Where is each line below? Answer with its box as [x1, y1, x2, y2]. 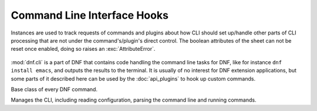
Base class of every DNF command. [11, 85, 98, 93]
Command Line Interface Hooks [11, 9, 168, 22]
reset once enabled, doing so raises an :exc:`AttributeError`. [11, 46, 156, 53]
